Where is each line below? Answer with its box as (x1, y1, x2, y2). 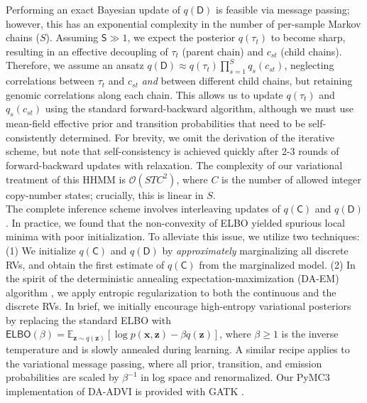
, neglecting (284, 58, 334, 72)
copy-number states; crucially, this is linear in (6, 187, 204, 202)
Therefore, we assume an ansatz (6, 58, 144, 72)
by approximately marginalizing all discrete (162, 242, 349, 257)
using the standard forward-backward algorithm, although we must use (45, 101, 354, 116)
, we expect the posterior (127, 30, 236, 45)
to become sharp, (270, 30, 346, 45)
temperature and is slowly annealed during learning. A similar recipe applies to (6, 341, 350, 356)
